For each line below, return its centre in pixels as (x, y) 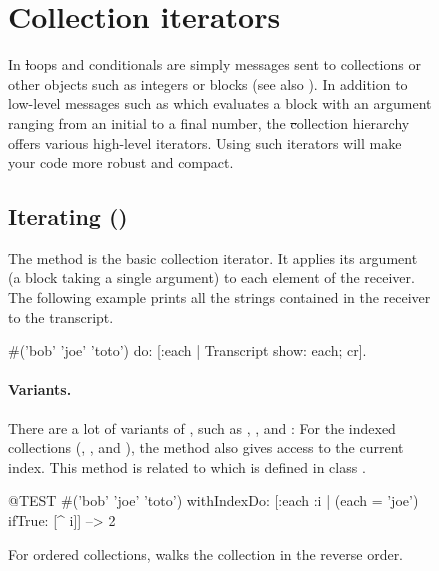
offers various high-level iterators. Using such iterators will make (205, 142)
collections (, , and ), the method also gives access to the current (206, 447)
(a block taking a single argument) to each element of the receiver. (211, 277)
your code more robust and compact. (121, 162)
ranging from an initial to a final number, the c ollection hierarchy (209, 122)
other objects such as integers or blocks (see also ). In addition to (208, 83)
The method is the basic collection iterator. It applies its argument (213, 257)
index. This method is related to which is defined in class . (187, 466)
